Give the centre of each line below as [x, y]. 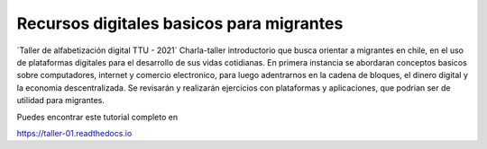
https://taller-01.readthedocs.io [74, 133]
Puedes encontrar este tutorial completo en [97, 117]
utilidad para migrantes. [61, 101]
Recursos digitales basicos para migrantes [180, 23]
